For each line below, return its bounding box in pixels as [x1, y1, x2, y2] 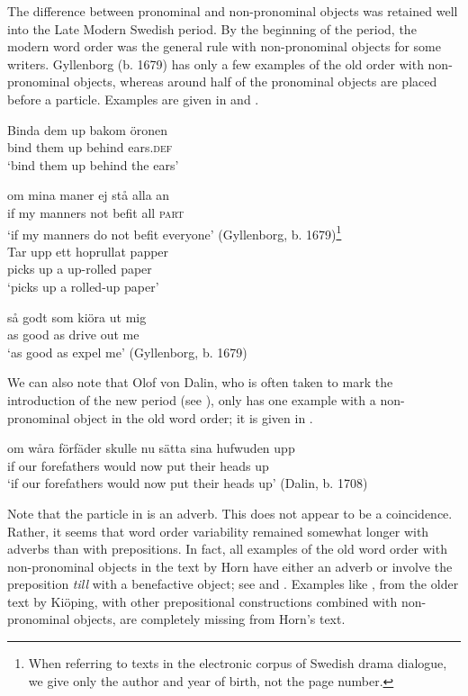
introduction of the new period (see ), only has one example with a [7, 390, 376, 409]
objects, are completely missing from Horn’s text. [73, 610, 346, 628]
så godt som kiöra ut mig [7, 307, 147, 326]
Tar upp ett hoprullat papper [7, 241, 169, 260]
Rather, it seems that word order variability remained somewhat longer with [7, 521, 429, 540]
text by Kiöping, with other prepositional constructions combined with [7, 592, 398, 610]
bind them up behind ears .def [7, 138, 173, 157]
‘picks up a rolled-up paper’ [7, 276, 159, 295]
